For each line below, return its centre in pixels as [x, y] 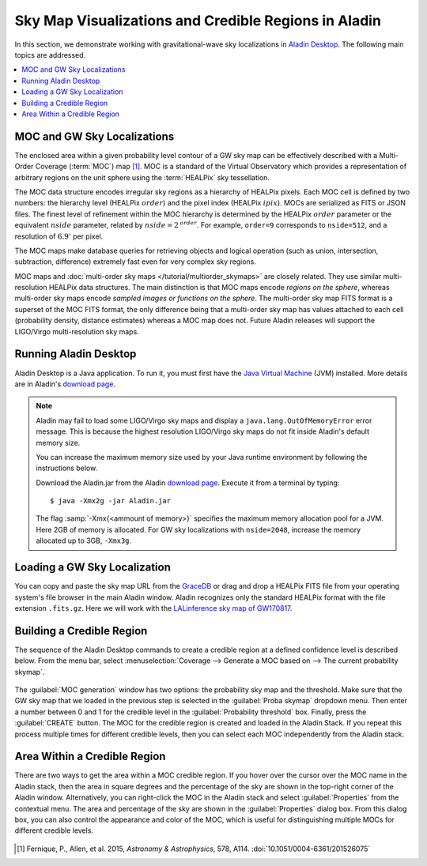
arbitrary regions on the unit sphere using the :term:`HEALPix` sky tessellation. [142, 177]
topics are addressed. [50, 55]
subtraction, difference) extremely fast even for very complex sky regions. [136, 262]
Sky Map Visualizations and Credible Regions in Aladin [198, 21]
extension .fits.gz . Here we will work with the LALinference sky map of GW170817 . [153, 608]
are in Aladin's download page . [65, 384]
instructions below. [67, 468]
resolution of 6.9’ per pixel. [59, 236]
